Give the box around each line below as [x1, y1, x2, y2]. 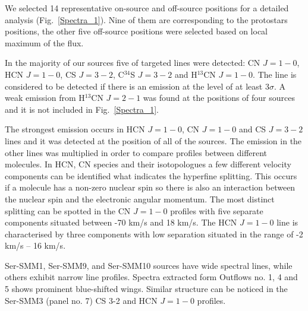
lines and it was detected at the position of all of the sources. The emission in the [5, 134, 302, 147]
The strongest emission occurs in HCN [5, 123, 145, 135]
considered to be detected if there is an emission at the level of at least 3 [5, 80, 269, 92]
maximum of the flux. [5, 36, 84, 49]
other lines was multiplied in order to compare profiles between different [5, 146, 268, 158]
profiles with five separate [170, 204, 263, 217]
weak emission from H [5, 91, 85, 104]
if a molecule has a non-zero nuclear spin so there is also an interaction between [5, 181, 296, 193]
